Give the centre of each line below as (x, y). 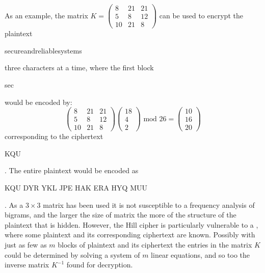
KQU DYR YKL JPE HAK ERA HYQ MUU (76, 188)
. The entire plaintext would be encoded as (72, 170)
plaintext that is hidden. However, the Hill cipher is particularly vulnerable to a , (131, 224)
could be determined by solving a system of (72, 254)
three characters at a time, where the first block (79, 67)
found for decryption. (100, 265)
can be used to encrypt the (201, 15)
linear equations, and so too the (200, 254)
